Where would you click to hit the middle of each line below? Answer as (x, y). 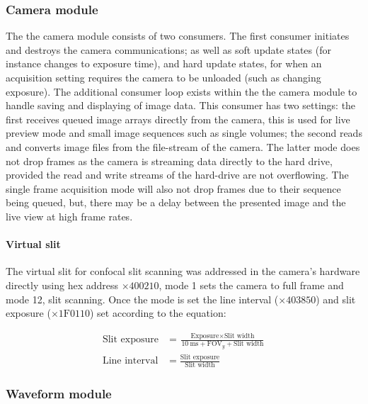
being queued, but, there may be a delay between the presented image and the (176, 202)
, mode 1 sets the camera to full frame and (251, 285)
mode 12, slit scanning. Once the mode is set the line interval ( (142, 299)
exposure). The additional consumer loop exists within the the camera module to (182, 91)
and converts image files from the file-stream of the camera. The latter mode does (183, 146)
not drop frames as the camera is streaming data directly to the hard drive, (169, 161)
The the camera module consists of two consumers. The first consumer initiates (178, 36)
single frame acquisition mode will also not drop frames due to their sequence (173, 188)
